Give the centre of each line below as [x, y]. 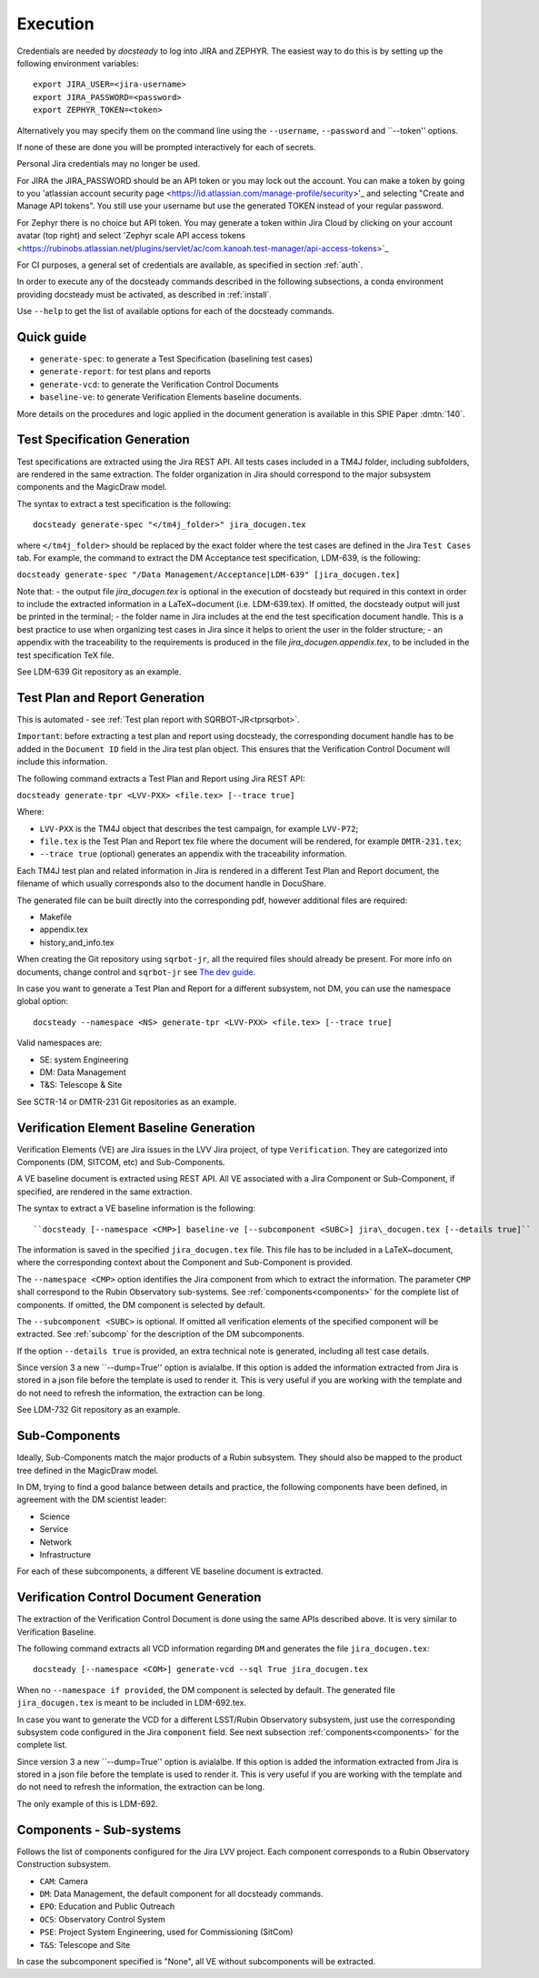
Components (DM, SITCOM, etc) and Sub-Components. [121, 1162]
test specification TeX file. [65, 654]
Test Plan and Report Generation [110, 698]
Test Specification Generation [103, 440]
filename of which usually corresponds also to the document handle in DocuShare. [171, 884]
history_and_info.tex [77, 942]
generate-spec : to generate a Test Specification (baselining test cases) [176, 359]
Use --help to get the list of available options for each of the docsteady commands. [176, 311]
